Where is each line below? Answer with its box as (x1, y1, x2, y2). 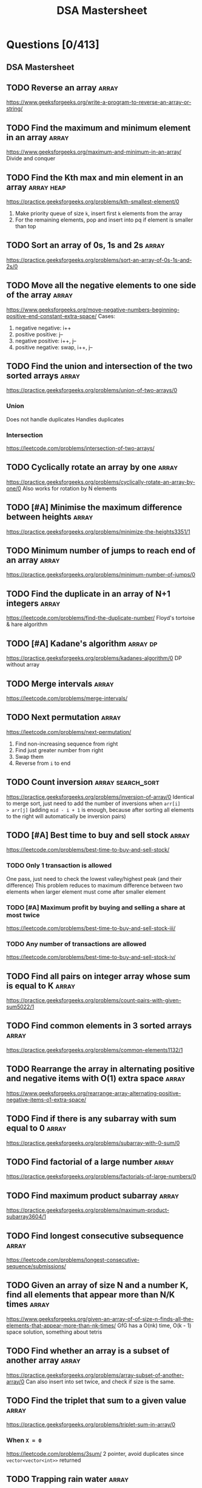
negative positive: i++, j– (15, 337, 77, 344)
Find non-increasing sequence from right (15, 740, 118, 747)
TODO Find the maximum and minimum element (6, 123, 191, 133)
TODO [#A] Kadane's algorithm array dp (6, 638, 158, 648)
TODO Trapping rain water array (6, 1474, 129, 1484)
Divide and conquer (6, 155, 56, 162)
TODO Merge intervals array (6, 678, 114, 689)
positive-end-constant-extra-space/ (6, 312, 97, 319)
